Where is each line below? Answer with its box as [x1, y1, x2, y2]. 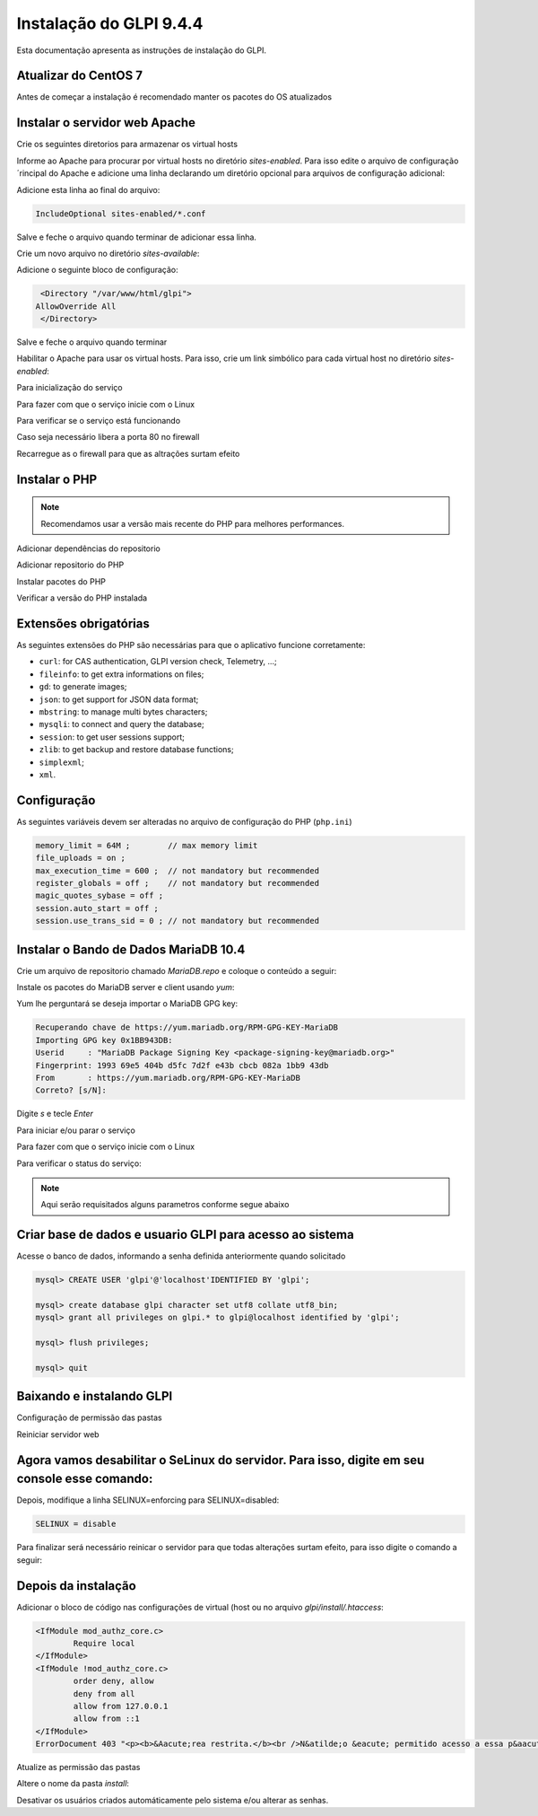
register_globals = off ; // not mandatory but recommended [35, 878, 320, 888]
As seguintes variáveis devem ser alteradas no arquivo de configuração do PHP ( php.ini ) [16, 816, 352, 827]
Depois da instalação [16, 1578, 136, 1593]
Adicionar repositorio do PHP [16, 559, 125, 570]
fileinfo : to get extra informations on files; [39, 669, 204, 680]
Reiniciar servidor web [16, 1428, 100, 1440]
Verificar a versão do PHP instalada [16, 592, 148, 603]
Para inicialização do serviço [16, 382, 123, 393]
